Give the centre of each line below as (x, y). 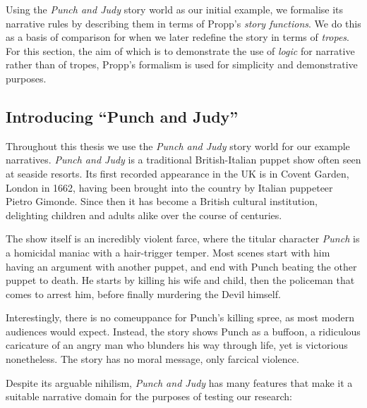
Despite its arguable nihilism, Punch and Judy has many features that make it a (179, 382)
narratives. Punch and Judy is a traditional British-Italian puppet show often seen (183, 160)
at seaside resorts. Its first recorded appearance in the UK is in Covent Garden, (178, 173)
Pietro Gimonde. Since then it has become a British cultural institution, (162, 201)
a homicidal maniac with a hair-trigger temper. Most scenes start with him (168, 252)
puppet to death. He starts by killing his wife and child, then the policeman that (180, 280)
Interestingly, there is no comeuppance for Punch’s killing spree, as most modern (180, 317)
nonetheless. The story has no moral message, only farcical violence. (152, 359)
